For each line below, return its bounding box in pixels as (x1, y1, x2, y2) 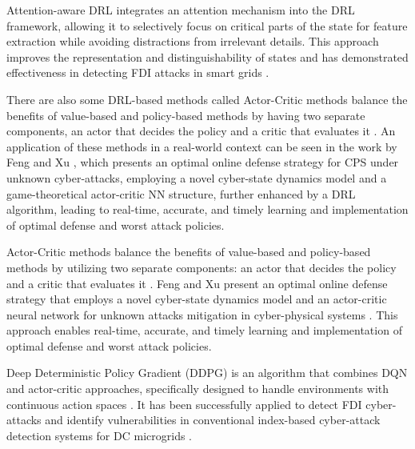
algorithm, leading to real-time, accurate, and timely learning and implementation (6, 201, 409, 218)
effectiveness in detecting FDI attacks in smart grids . (6, 64, 269, 81)
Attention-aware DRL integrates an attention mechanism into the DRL (6, 2, 355, 18)
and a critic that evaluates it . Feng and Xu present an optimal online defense (6, 275, 388, 291)
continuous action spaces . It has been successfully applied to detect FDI (6, 395, 362, 412)
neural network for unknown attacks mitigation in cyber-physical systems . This (6, 306, 398, 323)
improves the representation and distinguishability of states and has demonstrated (6, 48, 409, 65)
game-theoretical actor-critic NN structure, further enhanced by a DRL (6, 185, 356, 202)
